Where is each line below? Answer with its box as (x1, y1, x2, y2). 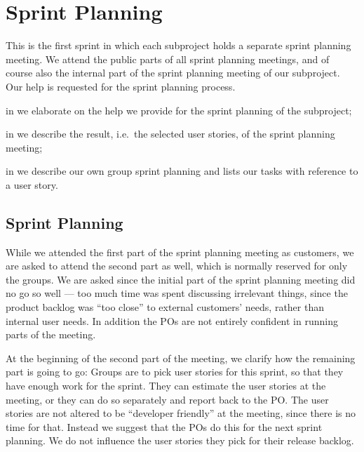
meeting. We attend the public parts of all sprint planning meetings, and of (6, 51, 330, 66)
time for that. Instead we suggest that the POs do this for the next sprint (6, 419, 323, 434)
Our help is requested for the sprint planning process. (6, 79, 236, 93)
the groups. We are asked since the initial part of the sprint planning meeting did (6, 272, 356, 286)
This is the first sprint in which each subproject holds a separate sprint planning (6, 38, 351, 53)
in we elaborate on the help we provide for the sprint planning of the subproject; (6, 102, 352, 117)
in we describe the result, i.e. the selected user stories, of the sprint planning (6, 126, 335, 141)
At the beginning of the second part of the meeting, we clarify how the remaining (6, 350, 356, 365)
